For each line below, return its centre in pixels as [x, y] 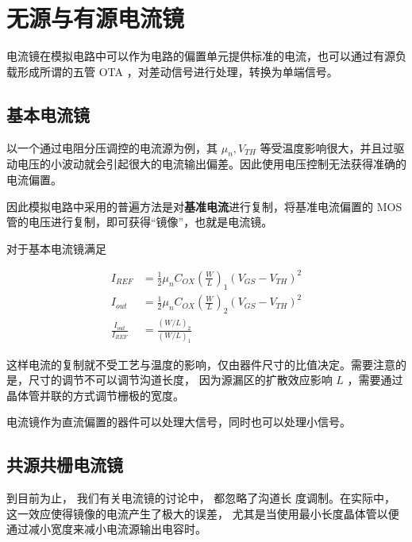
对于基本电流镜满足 [56, 248]
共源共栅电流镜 [65, 465]
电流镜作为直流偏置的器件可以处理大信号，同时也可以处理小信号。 [179, 422]
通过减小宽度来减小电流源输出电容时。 [106, 529]
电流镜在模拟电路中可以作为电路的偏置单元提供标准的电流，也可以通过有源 [201, 56]
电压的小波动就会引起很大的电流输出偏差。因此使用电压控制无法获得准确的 [212, 164]
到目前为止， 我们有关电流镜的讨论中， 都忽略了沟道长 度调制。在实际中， [201, 498]
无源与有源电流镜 [96, 18]
